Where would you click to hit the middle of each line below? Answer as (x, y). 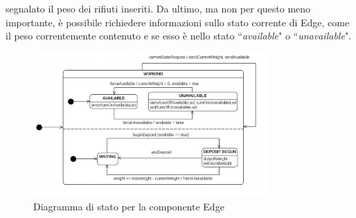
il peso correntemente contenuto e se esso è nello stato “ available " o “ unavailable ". (179, 36)
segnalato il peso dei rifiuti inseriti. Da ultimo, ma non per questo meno (158, 8)
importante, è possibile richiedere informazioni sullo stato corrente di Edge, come (178, 22)
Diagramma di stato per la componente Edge (129, 207)
